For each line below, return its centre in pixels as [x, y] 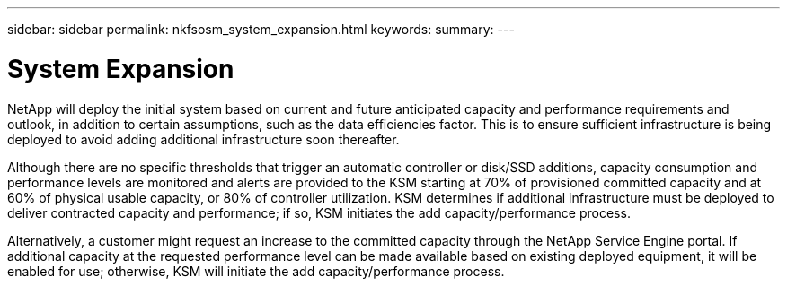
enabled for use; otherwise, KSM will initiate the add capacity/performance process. [256, 271]
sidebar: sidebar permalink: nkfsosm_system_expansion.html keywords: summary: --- [261, 29]
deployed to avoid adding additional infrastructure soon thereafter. [203, 139]
